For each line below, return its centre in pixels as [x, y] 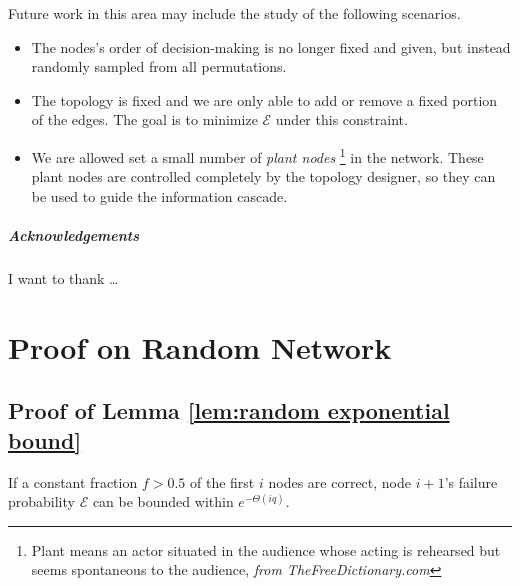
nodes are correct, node [339, 481]
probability [41, 501]
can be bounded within [163, 501]
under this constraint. [341, 119]
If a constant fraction [73, 481]
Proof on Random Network [200, 346]
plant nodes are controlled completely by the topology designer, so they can [263, 176]
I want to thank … [63, 277]
